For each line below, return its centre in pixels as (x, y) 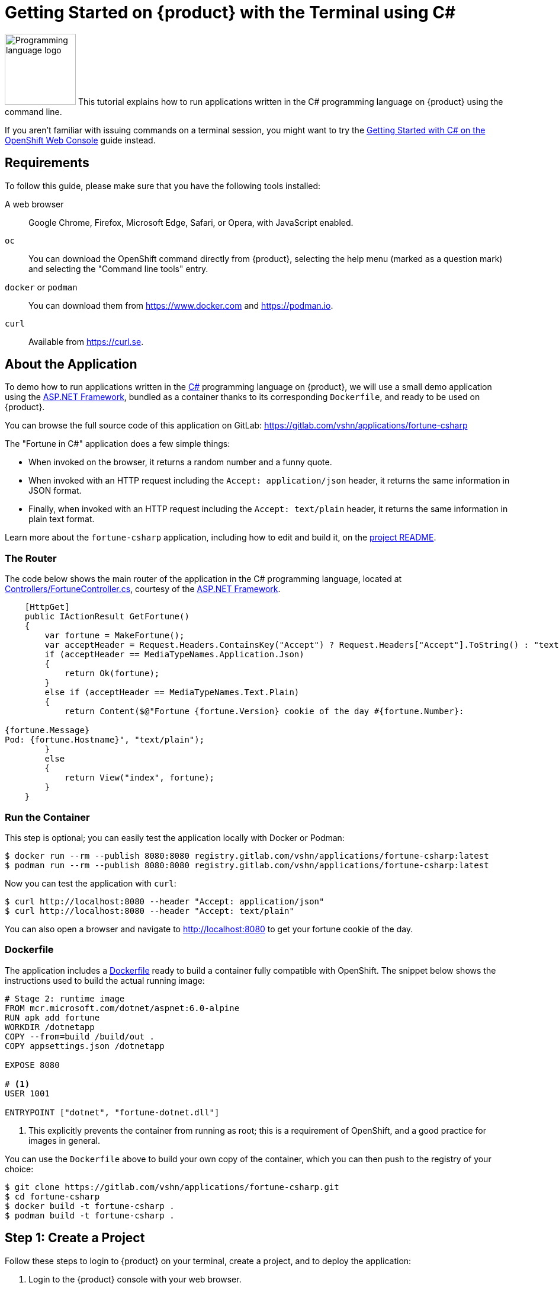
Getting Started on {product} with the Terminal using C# (230, 12)
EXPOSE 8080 (32, 1065)
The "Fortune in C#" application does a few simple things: (118, 444)
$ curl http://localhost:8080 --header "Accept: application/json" (165, 901)
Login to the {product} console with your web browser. (135, 1279)
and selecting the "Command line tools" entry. (118, 268)
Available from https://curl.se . (86, 341)
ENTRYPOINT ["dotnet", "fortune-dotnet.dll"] (112, 1112)
